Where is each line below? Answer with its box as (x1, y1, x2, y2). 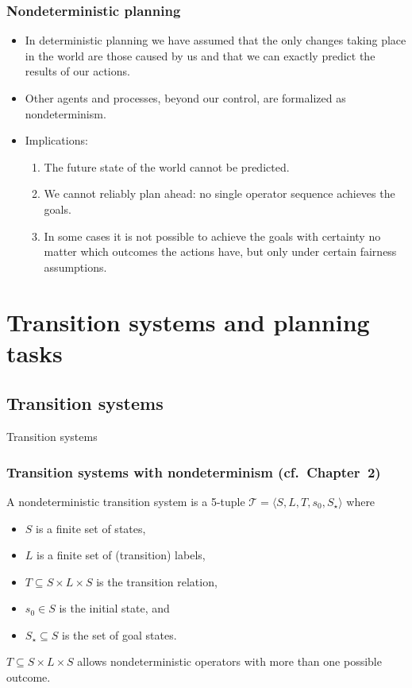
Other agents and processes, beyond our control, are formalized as (25, 90, 346, 106)
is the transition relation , (96, 573, 218, 589)
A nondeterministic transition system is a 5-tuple (6, 493, 245, 509)
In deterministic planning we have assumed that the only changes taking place (25, 32, 406, 48)
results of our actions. (25, 63, 130, 79)
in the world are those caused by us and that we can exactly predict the (25, 47, 375, 64)
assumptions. (44, 258, 107, 275)
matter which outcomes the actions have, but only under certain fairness (44, 243, 397, 260)
